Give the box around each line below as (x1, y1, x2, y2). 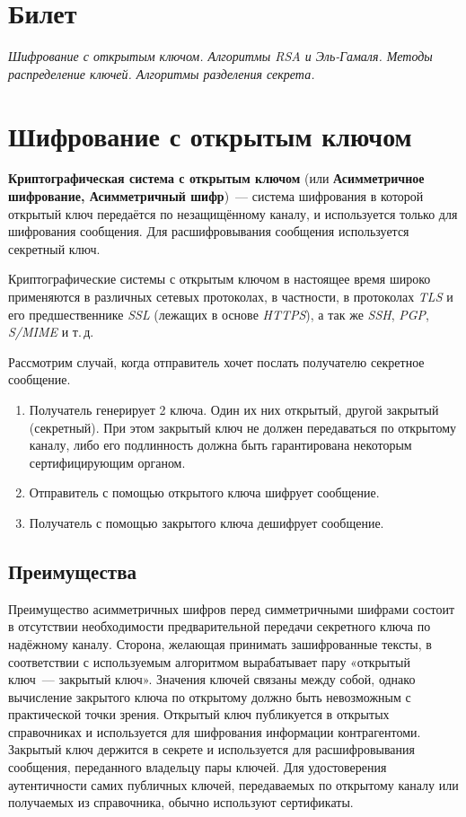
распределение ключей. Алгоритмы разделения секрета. (8, 64, 315, 83)
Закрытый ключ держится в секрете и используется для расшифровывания (8, 740, 415, 759)
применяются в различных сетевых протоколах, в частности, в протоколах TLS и (8, 287, 453, 305)
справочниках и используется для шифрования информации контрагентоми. (8, 722, 421, 741)
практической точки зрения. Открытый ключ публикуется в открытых (8, 705, 390, 724)
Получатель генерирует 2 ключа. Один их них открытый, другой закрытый (29, 400, 439, 418)
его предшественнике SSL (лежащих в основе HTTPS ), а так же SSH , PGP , (8, 304, 429, 323)
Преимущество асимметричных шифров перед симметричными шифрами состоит (8, 599, 455, 618)
